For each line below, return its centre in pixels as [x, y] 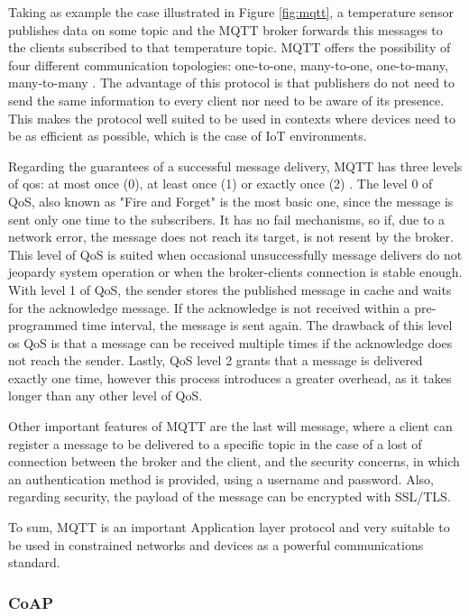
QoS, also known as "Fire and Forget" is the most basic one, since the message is [231, 201]
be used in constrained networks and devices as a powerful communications [216, 544]
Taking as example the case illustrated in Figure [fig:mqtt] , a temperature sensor [231, 12]
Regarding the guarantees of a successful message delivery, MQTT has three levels [235, 165]
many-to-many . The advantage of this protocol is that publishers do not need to [232, 83]
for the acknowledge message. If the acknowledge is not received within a [209, 307]
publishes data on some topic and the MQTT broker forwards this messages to [225, 29]
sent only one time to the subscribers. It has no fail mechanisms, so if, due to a [227, 219]
